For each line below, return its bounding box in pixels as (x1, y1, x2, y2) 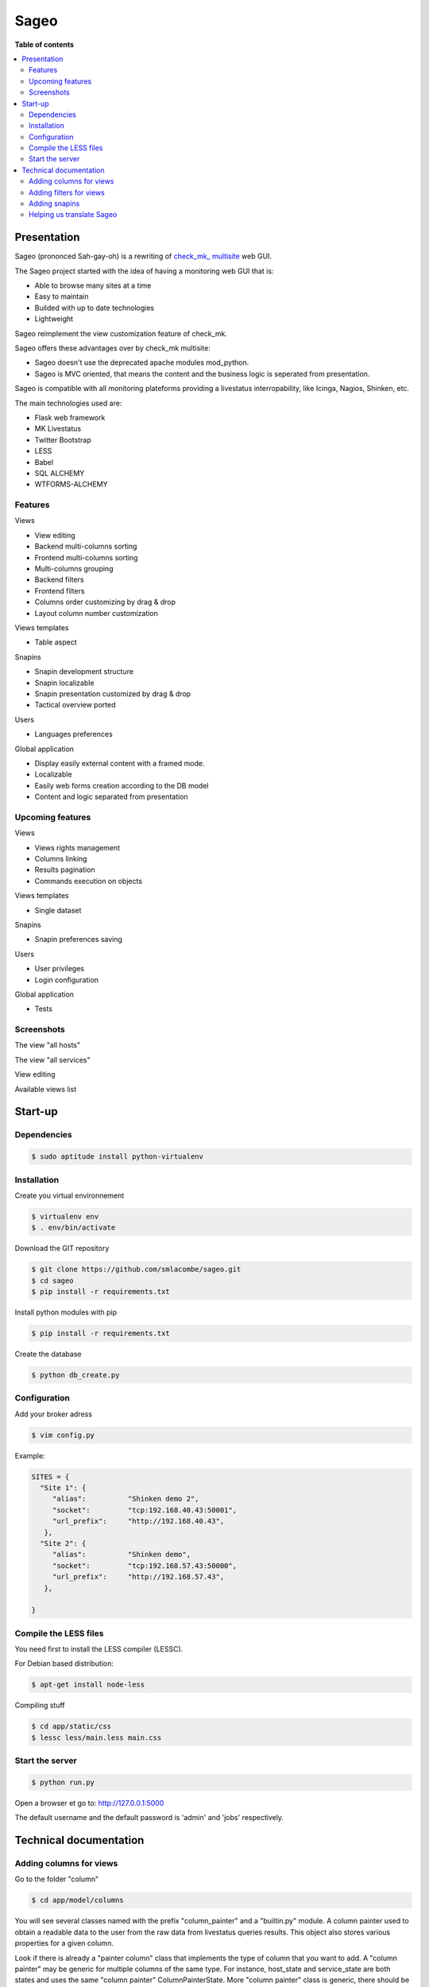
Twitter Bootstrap (34, 435, 91, 444)
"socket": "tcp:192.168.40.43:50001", (52, 1505, 238, 1514)
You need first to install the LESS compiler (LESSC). (14, 1644, 184, 1654)
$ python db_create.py (31, 1370, 120, 1379)
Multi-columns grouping (34, 564, 114, 574)
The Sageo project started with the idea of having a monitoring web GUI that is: (14, 266, 274, 276)
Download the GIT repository (14, 1244, 110, 1253)
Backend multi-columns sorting (34, 541, 137, 552)
